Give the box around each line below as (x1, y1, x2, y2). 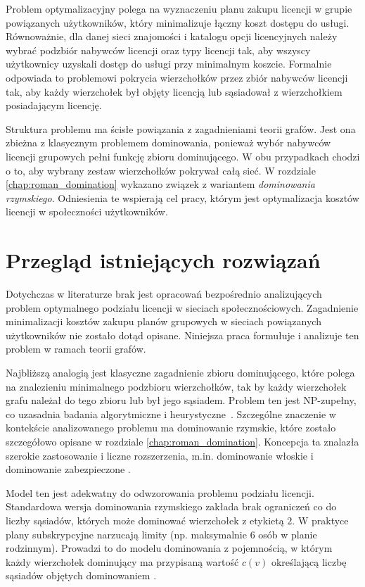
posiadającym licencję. (6, 98, 102, 113)
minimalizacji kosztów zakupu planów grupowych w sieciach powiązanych (6, 314, 321, 329)
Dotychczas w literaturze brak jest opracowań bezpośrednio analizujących (6, 286, 322, 301)
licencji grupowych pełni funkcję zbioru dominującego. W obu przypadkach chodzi (6, 149, 360, 163)
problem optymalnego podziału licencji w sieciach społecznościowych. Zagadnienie (6, 300, 359, 315)
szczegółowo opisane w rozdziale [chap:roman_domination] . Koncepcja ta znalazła (6, 434, 359, 448)
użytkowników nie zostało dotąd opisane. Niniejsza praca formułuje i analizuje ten (6, 327, 359, 342)
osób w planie (258, 526, 317, 541)
